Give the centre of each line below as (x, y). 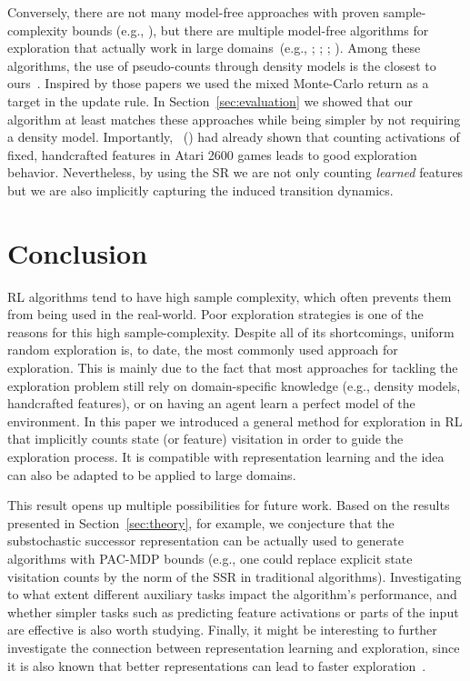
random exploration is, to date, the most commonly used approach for (203, 350)
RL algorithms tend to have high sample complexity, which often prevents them (230, 296)
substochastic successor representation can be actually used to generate (205, 541)
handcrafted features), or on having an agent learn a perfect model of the (211, 403)
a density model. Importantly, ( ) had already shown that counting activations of (234, 137)
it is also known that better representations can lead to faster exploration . (217, 665)
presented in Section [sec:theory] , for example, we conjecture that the (201, 522)
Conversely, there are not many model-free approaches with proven (194, 12)
